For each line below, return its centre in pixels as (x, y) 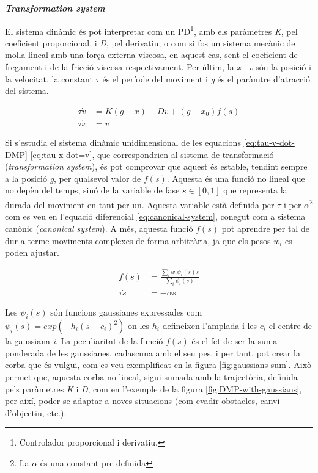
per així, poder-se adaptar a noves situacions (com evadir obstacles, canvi (142, 401)
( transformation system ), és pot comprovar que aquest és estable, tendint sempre (156, 166)
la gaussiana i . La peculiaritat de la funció (84, 341)
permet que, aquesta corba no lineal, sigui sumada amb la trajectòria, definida (151, 377)
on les (139, 326)
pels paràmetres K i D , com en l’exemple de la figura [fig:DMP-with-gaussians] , (153, 388)
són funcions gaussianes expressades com (126, 312)
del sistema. (27, 91)
